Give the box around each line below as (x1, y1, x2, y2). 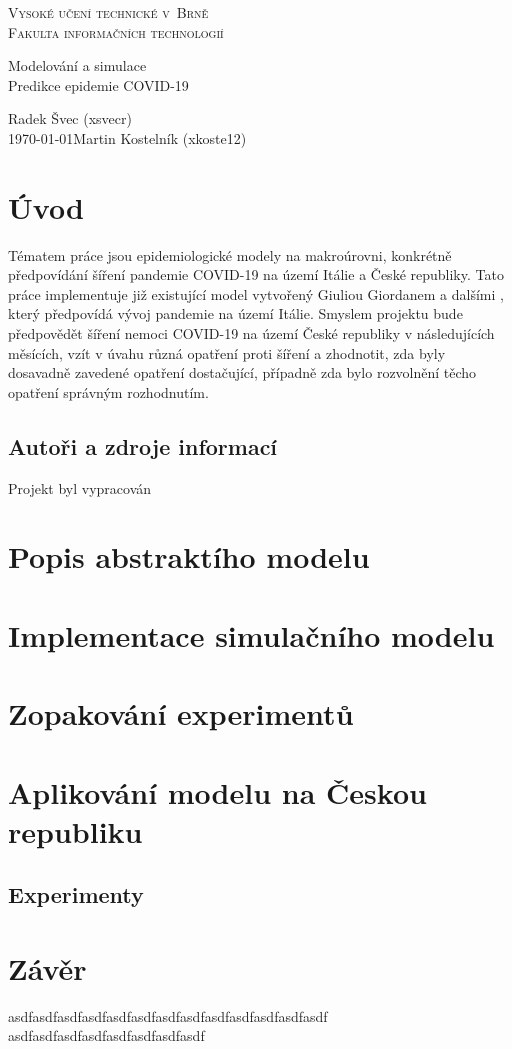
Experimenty (8, 879, 144, 910)
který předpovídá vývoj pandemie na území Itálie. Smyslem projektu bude (8, 303, 463, 324)
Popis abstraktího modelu (8, 536, 370, 577)
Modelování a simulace (8, 55, 147, 76)
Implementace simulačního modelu (8, 614, 495, 655)
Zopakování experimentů (8, 693, 354, 734)
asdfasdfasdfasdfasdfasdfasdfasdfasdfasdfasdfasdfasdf (8, 1005, 328, 1026)
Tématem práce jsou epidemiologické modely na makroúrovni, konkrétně (8, 244, 452, 265)
